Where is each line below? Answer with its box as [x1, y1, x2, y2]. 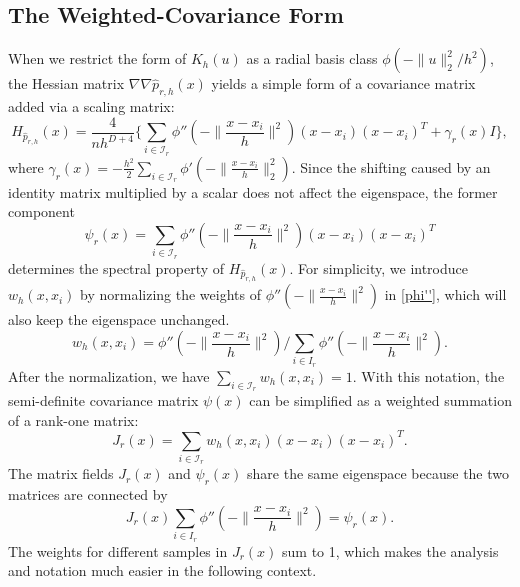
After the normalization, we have [8, 365, 210, 386]
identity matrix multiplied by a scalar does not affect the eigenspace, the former [8, 181, 498, 202]
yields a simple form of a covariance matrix [211, 73, 476, 94]
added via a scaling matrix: [8, 96, 175, 116]
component [8, 201, 75, 222]
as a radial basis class [246, 48, 378, 69]
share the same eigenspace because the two [247, 463, 510, 484]
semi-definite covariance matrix [8, 389, 199, 410]
